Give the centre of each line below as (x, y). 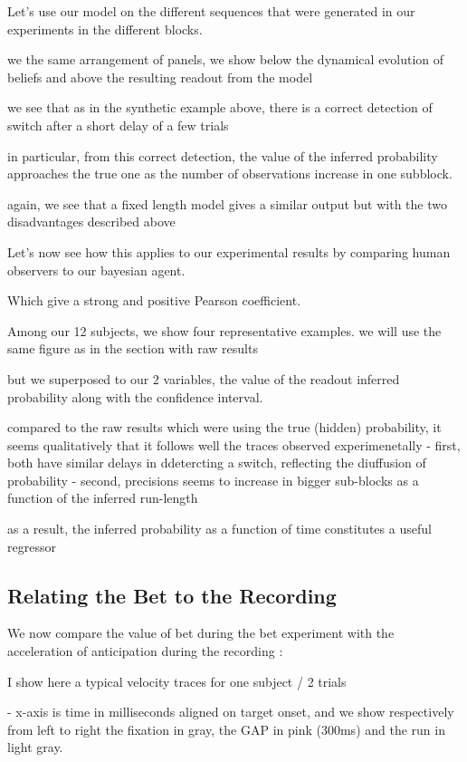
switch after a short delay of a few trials (118, 125)
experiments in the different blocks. (105, 29)
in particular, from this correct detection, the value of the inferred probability (223, 155)
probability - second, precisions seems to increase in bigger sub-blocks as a (213, 480)
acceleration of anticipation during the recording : (145, 651)
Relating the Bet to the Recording (172, 595)
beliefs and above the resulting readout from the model (160, 77)
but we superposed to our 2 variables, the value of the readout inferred (204, 378)
